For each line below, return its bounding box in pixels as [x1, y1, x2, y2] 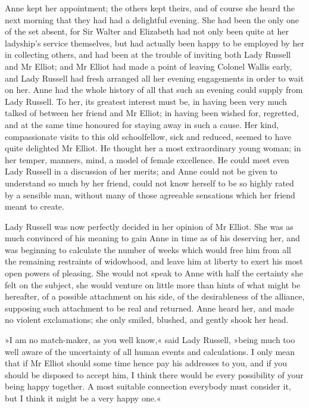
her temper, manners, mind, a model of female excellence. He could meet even [5, 153, 289, 166]
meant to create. [5, 200, 64, 213]
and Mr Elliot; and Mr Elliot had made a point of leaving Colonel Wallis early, [5, 60, 292, 72]
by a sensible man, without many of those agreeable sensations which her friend [5, 188, 295, 201]
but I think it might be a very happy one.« [5, 392, 161, 404]
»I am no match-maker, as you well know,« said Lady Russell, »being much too [5, 334, 295, 346]
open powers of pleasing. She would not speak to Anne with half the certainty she [5, 267, 303, 279]
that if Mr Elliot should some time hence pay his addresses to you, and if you [5, 357, 288, 369]
